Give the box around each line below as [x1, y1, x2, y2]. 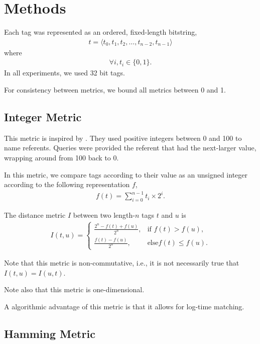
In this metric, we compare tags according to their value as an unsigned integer [4, 169, 248, 180]
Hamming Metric [4, 326, 95, 341]
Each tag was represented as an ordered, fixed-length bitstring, [4, 27, 197, 37]
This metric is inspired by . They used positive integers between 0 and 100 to [4, 132, 242, 143]
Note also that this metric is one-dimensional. [4, 284, 145, 295]
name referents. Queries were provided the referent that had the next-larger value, [4, 142, 256, 153]
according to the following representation [4, 179, 130, 190]
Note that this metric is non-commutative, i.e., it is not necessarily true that [4, 257, 239, 268]
